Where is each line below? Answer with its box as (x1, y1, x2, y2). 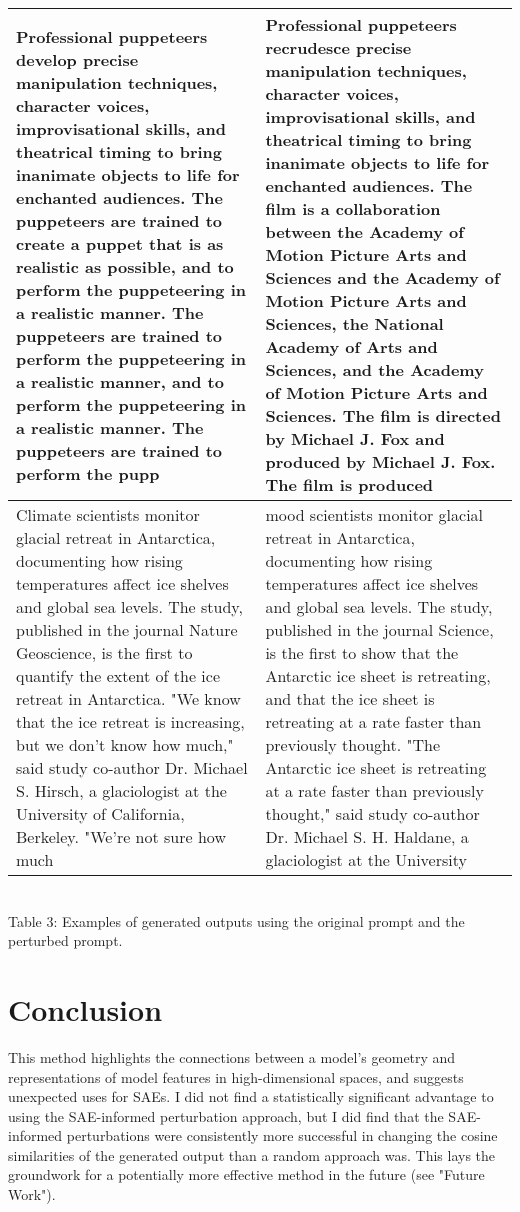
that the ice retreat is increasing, (16, 710, 245, 733)
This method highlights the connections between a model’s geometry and (8, 1046, 456, 1067)
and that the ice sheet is (265, 687, 435, 710)
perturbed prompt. (8, 930, 123, 951)
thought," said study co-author (265, 802, 480, 825)
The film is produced (265, 473, 434, 496)
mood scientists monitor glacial (265, 503, 484, 526)
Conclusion (8, 988, 163, 1029)
